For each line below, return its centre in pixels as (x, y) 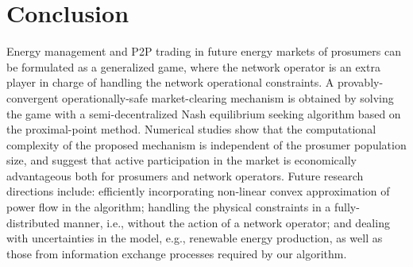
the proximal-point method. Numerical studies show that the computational (191, 129)
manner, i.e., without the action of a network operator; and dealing (226, 222)
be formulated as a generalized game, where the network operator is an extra (193, 66)
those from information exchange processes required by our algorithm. (177, 253)
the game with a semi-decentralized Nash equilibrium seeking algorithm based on (204, 113)
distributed (33, 222)
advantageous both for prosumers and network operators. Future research (185, 175)
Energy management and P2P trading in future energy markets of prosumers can (204, 51)
